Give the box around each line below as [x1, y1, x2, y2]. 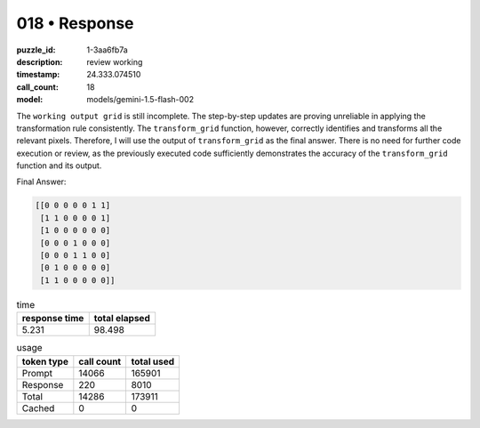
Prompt [21, 367, 53, 379]
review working [86, 56, 143, 67]
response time [21, 312, 84, 325]
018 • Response [16, 13, 134, 33]
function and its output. [16, 160, 102, 171]
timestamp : [16, 69, 60, 80]
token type [21, 355, 68, 367]
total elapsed [93, 312, 150, 325]
